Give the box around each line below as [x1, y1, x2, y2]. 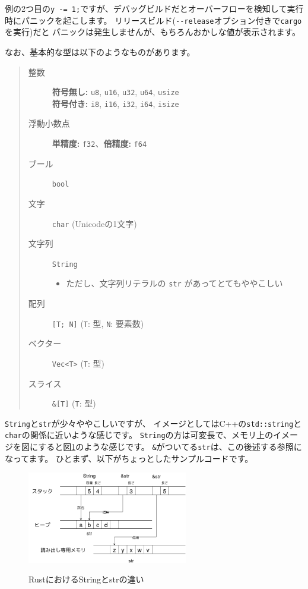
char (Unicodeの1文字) [52, 217, 137, 229]
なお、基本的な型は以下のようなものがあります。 [5, 45, 195, 58]
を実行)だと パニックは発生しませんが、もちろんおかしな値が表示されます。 [5, 26, 301, 38]
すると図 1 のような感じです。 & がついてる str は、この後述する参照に [38, 440, 302, 453]
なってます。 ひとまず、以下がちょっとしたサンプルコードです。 [5, 452, 253, 464]
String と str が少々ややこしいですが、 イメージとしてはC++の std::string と [5, 417, 302, 429]
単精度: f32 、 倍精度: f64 [52, 137, 147, 149]
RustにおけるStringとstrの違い [28, 573, 144, 585]
